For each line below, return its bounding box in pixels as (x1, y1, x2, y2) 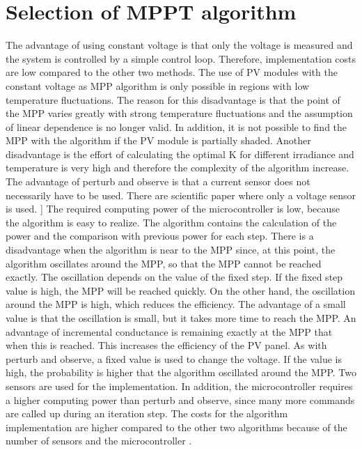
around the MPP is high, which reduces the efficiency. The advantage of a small (6, 297, 346, 311)
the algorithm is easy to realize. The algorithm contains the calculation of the (6, 215, 337, 229)
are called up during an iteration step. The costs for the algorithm (6, 406, 288, 421)
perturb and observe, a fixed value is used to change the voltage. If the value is (6, 351, 343, 366)
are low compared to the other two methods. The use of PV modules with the (6, 65, 338, 79)
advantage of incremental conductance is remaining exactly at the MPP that (6, 324, 333, 339)
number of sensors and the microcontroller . (6, 433, 192, 448)
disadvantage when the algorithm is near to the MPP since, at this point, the (6, 242, 336, 257)
